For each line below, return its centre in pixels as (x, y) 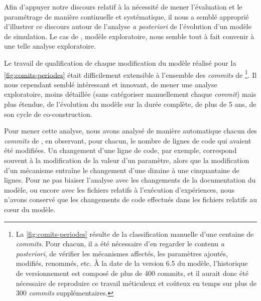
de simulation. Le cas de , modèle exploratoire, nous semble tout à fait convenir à (129, 36)
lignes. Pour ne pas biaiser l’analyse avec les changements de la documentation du (130, 180)
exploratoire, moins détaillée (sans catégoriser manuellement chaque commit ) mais (130, 94)
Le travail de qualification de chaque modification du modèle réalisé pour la (120, 62)
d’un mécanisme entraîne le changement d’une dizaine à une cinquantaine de (122, 170)
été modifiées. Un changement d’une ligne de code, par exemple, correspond (120, 150)
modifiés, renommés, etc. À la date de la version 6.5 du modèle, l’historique (132, 263)
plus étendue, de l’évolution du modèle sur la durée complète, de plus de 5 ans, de (130, 104)
